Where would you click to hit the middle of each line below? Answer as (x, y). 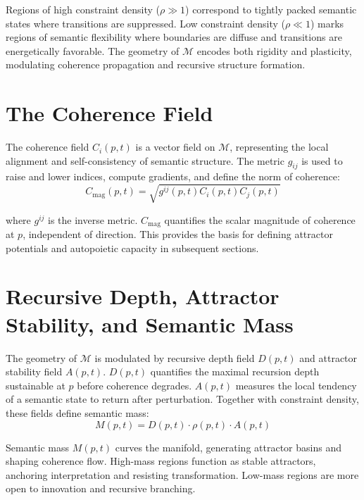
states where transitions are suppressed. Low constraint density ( (145, 23)
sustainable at (36, 385)
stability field (34, 371)
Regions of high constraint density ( (83, 9)
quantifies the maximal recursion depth (235, 371)
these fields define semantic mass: (77, 412)
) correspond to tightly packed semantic (271, 9)
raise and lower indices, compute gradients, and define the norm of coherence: (173, 176)
